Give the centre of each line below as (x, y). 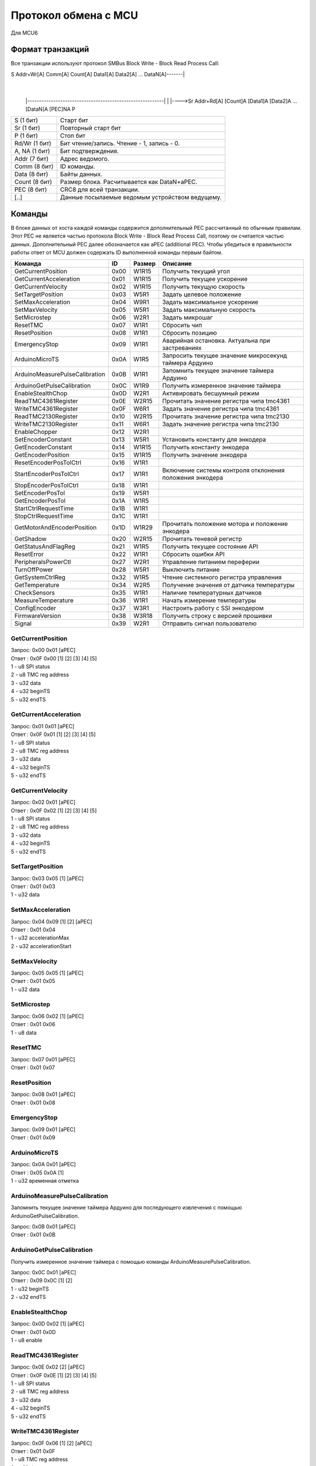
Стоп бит (73, 136)
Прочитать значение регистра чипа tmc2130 (226, 416)
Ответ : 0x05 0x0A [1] (37, 1172)
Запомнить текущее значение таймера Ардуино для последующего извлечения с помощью (126, 1207)
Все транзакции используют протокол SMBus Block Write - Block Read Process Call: (115, 63)
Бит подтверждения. (90, 151)
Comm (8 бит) (34, 167)
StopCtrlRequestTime (44, 516)
